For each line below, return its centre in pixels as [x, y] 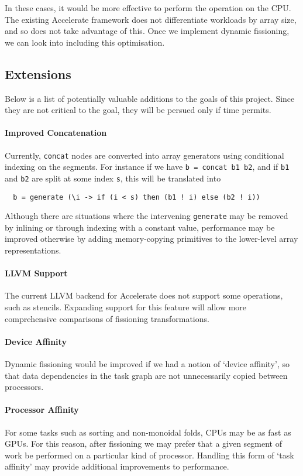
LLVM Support [36, 273]
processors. [24, 387]
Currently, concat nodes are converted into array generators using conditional [144, 155]
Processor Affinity [42, 410]
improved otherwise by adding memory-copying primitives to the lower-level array [151, 239]
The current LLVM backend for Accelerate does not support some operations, [144, 295]
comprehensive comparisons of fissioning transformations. [107, 318]
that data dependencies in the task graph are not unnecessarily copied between [146, 375]
